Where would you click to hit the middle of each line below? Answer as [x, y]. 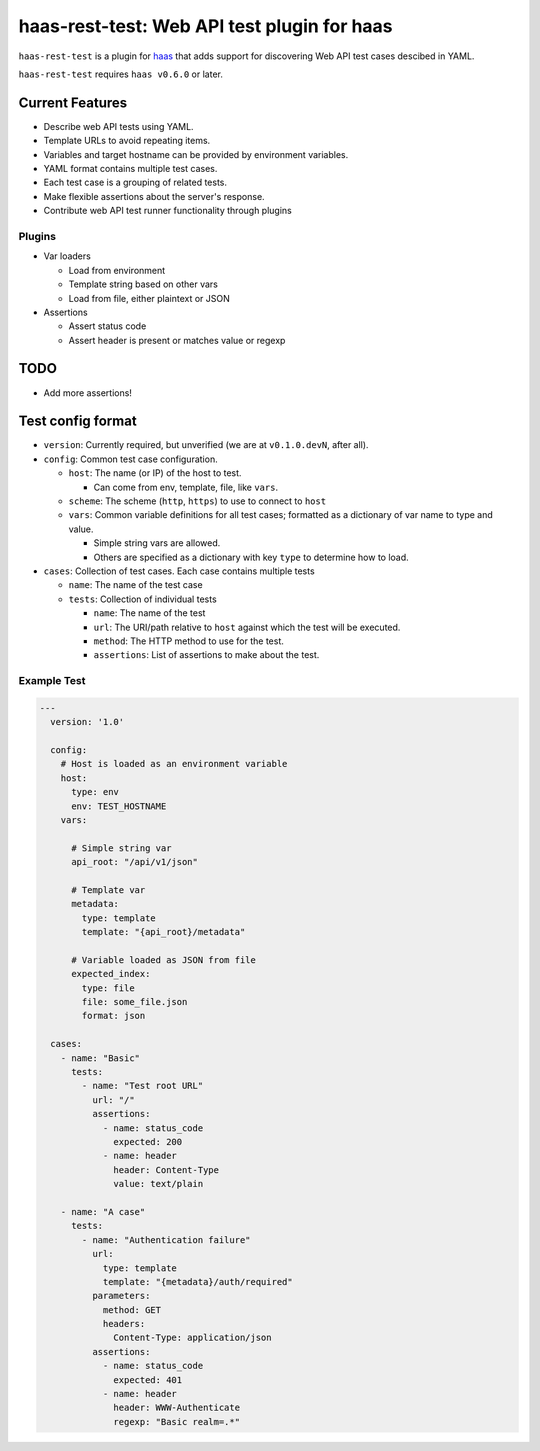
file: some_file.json [134, 1002]
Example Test [52, 681]
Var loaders [67, 256]
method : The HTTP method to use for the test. [188, 641]
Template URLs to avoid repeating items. [127, 141]
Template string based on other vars [143, 284]
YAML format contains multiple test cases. [130, 169]
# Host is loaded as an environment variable [174, 764]
